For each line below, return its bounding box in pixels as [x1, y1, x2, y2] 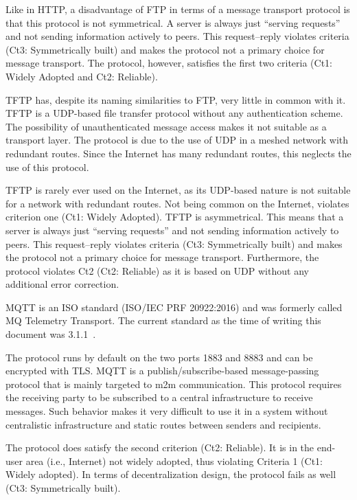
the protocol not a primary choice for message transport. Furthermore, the [5, 250, 319, 264]
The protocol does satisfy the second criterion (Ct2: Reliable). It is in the [5, 440, 314, 455]
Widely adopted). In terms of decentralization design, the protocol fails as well [5, 467, 336, 481]
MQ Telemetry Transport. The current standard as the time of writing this [5, 313, 321, 328]
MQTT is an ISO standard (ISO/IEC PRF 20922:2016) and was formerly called [5, 299, 343, 314]
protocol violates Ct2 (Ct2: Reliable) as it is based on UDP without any [5, 263, 309, 277]
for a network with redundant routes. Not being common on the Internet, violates [5, 196, 349, 210]
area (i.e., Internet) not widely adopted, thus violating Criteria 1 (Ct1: [25, 453, 323, 468]
